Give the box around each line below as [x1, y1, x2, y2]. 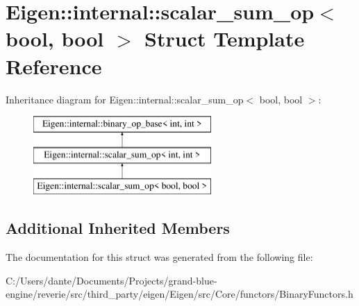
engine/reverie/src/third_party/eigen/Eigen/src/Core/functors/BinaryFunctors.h [6, 287, 353, 301]
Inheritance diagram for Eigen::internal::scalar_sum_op [6, 92, 244, 106]
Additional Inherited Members [6, 217, 230, 239]
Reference [6, 51, 102, 80]
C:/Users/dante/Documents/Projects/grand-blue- [6, 273, 217, 287]
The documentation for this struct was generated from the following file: [6, 250, 313, 264]
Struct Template [144, 24, 305, 53]
